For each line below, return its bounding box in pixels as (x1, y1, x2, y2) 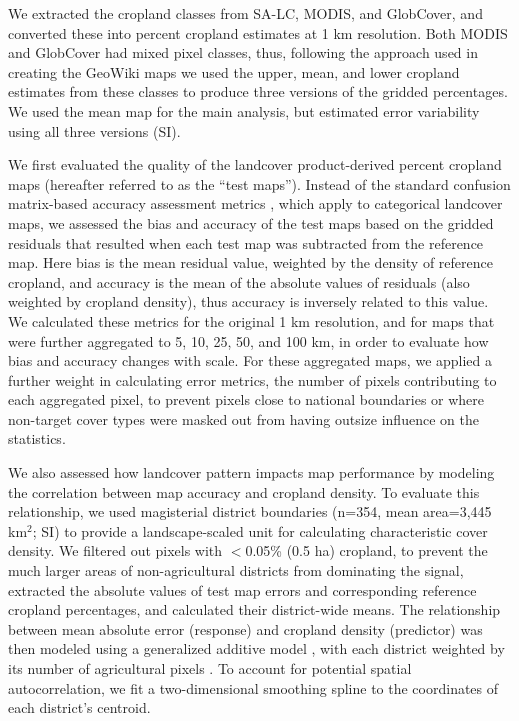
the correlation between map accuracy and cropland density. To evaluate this (8, 481, 480, 502)
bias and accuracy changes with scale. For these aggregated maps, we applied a (8, 350, 493, 371)
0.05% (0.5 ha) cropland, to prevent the (245, 540, 488, 561)
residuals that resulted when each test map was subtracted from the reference (8, 232, 484, 253)
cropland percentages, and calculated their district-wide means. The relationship (8, 599, 501, 620)
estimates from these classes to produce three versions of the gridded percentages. (8, 81, 508, 102)
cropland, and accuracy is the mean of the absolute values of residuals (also (8, 271, 470, 292)
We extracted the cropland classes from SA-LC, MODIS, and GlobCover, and (8, 3, 483, 23)
